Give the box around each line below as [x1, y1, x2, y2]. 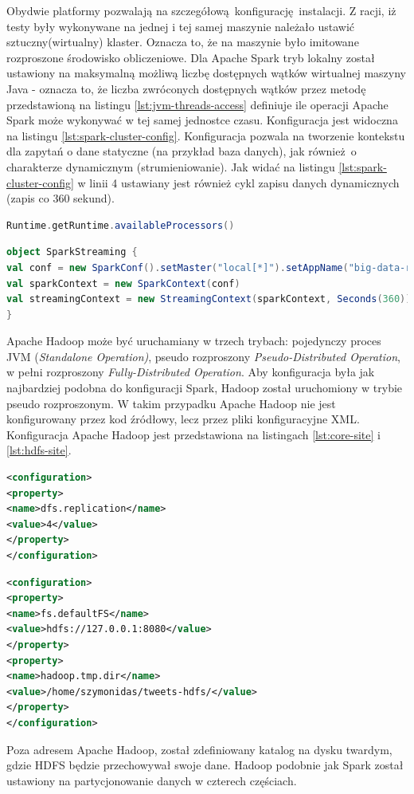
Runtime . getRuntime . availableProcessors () [6, 219, 235, 231]
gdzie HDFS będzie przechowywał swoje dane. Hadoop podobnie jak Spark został [6, 757, 404, 773]
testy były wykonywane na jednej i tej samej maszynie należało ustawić [6, 18, 355, 34]
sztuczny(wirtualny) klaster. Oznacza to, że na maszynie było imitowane [6, 33, 359, 50]
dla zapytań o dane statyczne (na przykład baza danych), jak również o [6, 143, 357, 159]
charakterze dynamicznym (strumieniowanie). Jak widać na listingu [6, 158, 335, 175]
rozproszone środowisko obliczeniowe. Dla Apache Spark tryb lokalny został [6, 49, 375, 65]
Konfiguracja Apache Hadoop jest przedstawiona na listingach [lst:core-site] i [6, 426, 381, 442]
